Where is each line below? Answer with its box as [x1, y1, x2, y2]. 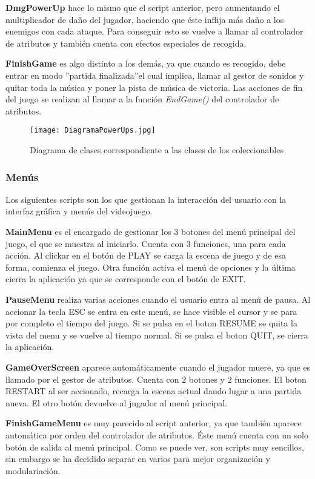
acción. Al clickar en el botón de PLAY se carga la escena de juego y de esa [5, 249, 287, 262]
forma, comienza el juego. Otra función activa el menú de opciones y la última [5, 260, 296, 273]
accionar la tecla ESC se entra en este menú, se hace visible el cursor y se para [5, 305, 297, 317]
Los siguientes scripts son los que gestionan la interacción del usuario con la [5, 193, 287, 205]
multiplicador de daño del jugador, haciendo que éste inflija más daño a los [5, 13, 284, 25]
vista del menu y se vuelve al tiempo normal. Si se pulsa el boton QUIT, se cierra [5, 328, 308, 341]
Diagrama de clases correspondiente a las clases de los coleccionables [30, 144, 283, 156]
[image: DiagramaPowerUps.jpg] [30, 126, 156, 135]
